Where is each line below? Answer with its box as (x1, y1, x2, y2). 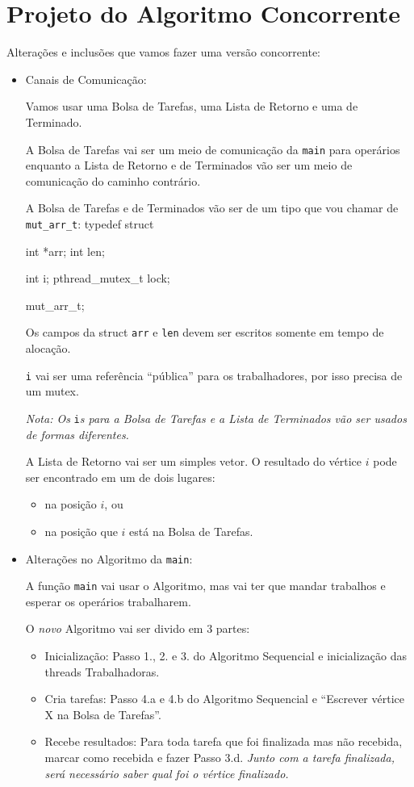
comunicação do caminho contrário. (25, 172, 201, 189)
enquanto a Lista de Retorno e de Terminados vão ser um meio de (25, 157, 353, 174)
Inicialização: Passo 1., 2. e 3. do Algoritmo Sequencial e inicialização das (44, 647, 408, 664)
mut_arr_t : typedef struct (25, 215, 154, 232)
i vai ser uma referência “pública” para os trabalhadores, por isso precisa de (25, 366, 403, 383)
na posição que (44, 522, 118, 539)
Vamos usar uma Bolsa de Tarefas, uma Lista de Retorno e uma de (25, 98, 358, 115)
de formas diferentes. (25, 425, 129, 442)
